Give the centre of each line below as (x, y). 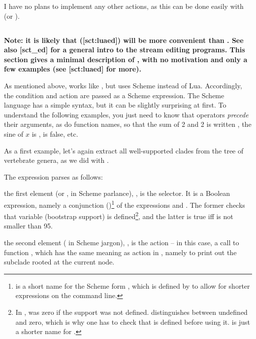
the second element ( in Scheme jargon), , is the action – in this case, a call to (122, 242)
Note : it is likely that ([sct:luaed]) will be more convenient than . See (124, 40)
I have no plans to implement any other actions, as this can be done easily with (124, 6)
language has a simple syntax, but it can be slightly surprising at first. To (115, 105)
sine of (14, 133)
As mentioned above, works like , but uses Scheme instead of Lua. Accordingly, (123, 85)
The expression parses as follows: (53, 176)
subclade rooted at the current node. (59, 262)
